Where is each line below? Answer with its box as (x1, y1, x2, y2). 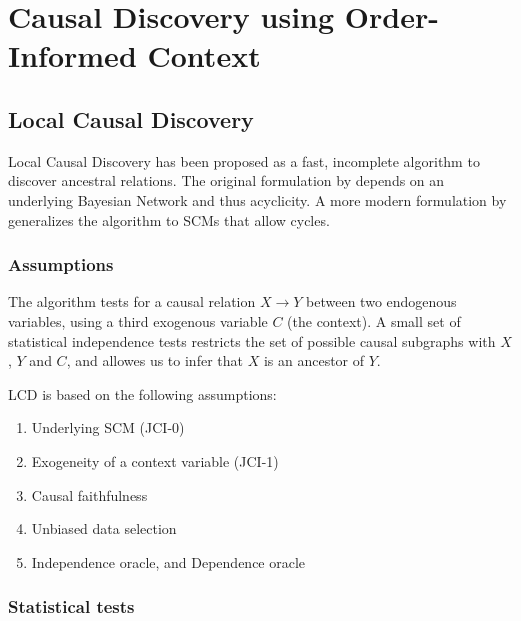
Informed (8, 35, 137, 76)
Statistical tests (8, 594, 135, 619)
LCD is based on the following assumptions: (8, 383, 277, 404)
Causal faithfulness (31, 484, 148, 505)
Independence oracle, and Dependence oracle (31, 551, 306, 572)
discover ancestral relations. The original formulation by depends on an (8, 170, 445, 191)
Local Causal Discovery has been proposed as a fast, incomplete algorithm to (8, 150, 480, 171)
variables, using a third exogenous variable (8, 310, 268, 331)
